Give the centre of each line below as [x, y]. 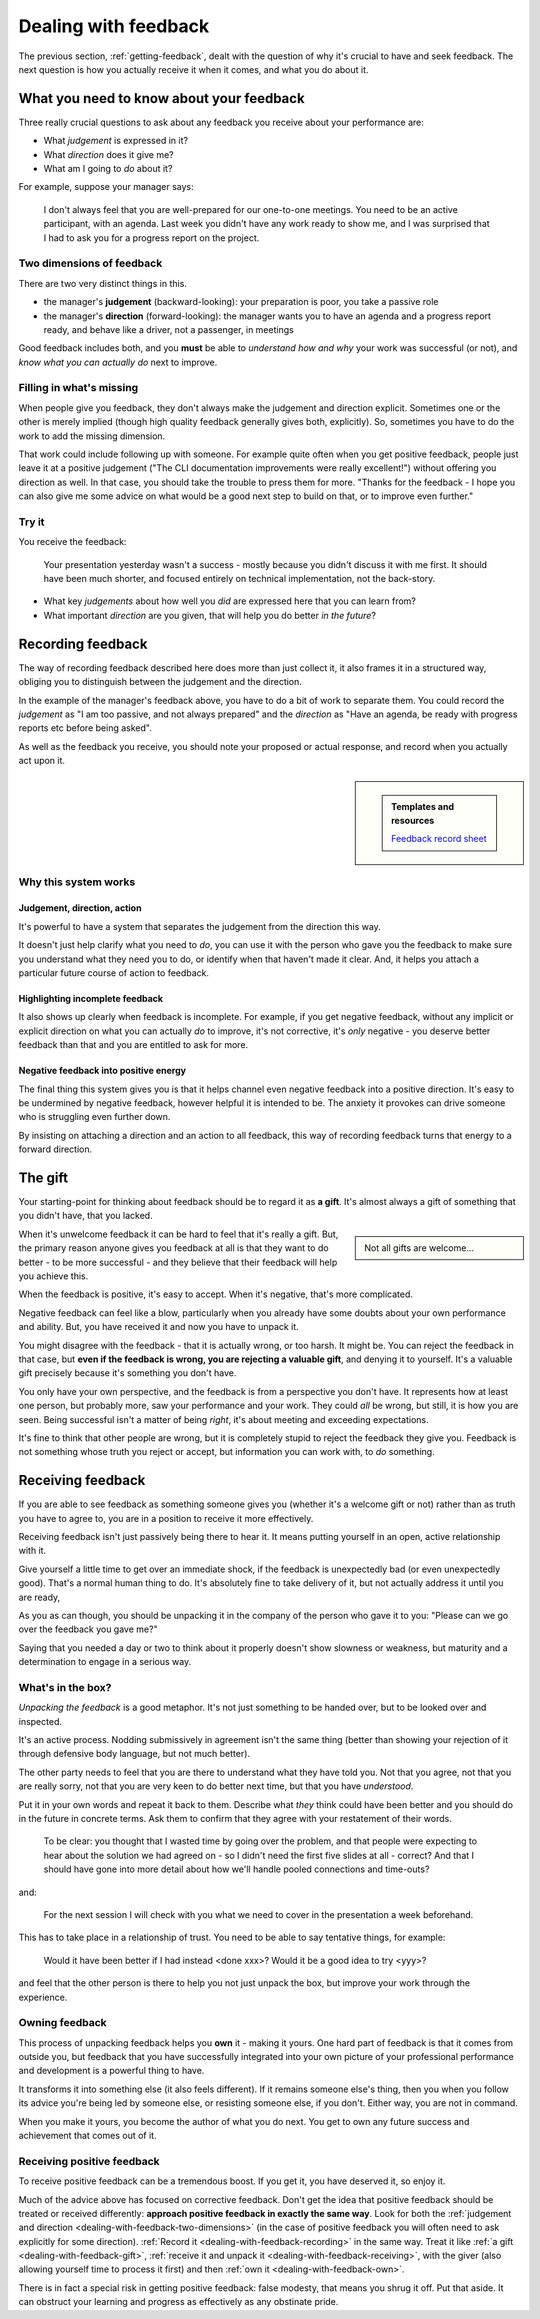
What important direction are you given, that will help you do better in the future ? [210, 615]
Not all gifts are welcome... [419, 1247]
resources [413, 820]
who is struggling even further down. [94, 1117]
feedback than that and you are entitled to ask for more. [133, 1045]
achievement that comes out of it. [87, 2135]
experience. [43, 1997]
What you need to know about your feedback [161, 98]
